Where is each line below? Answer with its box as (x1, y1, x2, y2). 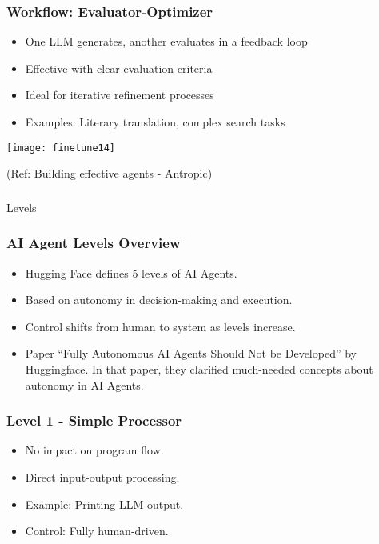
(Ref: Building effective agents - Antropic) (6, 165, 213, 182)
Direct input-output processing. (25, 468, 180, 485)
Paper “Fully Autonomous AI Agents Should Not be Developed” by (25, 345, 357, 362)
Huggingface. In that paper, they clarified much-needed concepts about (25, 360, 373, 377)
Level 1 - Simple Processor (6, 410, 182, 430)
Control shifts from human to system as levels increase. (25, 318, 296, 334)
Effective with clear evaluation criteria (25, 59, 213, 76)
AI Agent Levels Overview (6, 233, 181, 253)
